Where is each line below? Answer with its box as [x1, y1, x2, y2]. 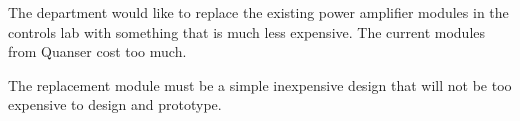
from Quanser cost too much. [8, 41, 187, 62]
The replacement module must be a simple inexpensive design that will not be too [8, 74, 512, 95]
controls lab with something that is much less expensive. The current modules [8, 21, 486, 42]
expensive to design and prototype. [8, 94, 222, 115]
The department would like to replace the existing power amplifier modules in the [8, 2, 509, 22]
